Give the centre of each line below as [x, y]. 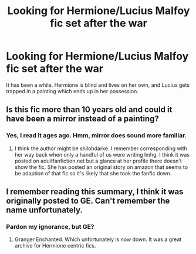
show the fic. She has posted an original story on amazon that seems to [101, 167]
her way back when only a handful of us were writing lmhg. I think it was [102, 154]
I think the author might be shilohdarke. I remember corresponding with [101, 148]
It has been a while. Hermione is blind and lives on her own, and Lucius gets [98, 85]
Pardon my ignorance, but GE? [50, 226]
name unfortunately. [45, 210]
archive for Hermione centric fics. [55, 246]
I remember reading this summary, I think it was [95, 192]
